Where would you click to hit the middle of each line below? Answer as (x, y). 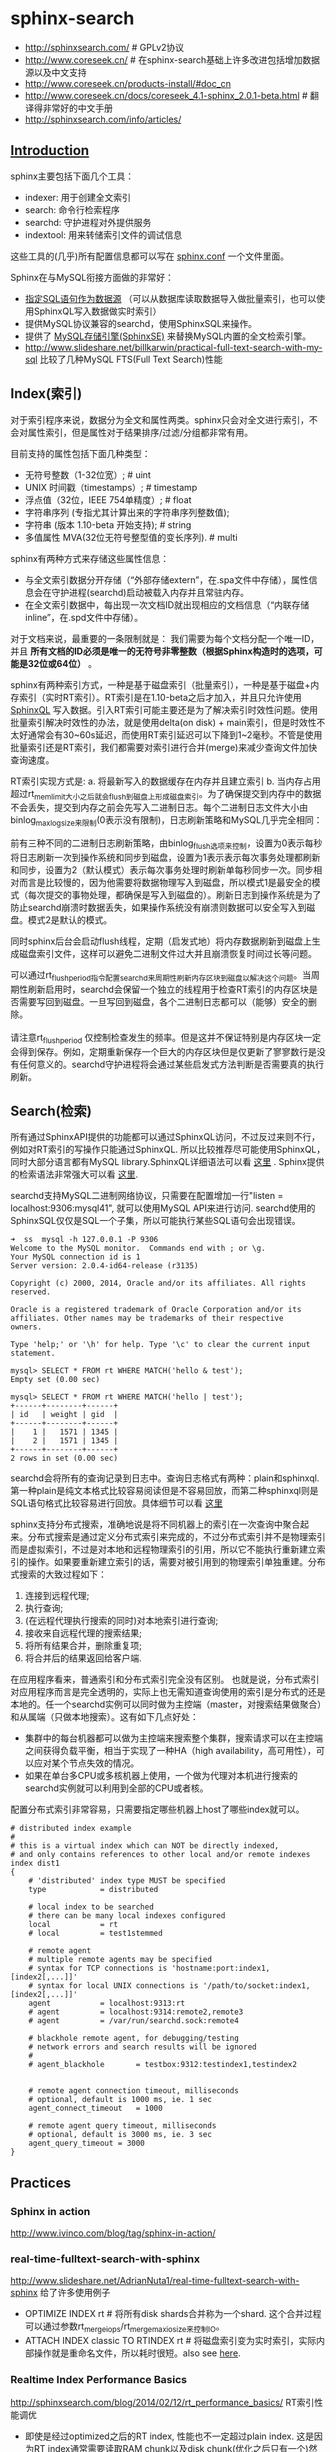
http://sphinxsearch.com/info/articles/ (103, 119)
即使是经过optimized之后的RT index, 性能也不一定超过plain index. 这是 (169, 2436)
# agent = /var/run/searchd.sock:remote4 (134, 2021)
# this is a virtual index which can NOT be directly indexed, (145, 1846)
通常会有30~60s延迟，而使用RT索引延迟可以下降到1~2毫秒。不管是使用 (175, 734)
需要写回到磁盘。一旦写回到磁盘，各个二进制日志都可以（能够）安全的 (163, 1001)
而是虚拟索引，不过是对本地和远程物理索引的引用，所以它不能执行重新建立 (163, 1549)
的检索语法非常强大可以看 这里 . (74, 1174)
